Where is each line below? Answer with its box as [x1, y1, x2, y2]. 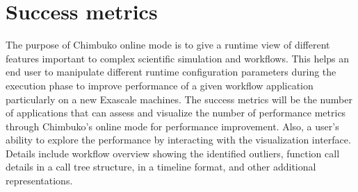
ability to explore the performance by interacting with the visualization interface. [6, 132, 351, 147]
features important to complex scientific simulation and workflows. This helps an [6, 51, 350, 65]
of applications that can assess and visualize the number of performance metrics [6, 105, 346, 120]
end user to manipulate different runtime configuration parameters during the [6, 64, 336, 79]
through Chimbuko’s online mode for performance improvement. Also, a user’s [6, 119, 339, 133]
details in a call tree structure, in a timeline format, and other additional [6, 159, 316, 174]
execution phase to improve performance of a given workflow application [6, 78, 314, 92]
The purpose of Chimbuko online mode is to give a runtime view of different [6, 37, 330, 52]
